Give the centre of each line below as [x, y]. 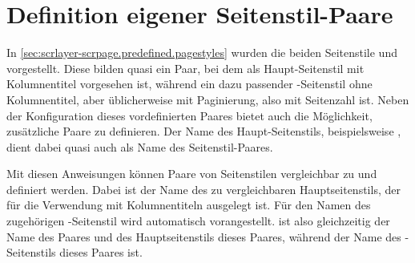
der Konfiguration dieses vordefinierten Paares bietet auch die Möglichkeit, [189, 115]
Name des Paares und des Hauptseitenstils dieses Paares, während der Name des [204, 236]
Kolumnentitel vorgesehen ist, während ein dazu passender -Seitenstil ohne [189, 84]
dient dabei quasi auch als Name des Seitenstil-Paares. [140, 146]
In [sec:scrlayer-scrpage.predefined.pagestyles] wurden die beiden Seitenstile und [202, 53]
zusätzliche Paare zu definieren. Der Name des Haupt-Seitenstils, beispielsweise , [204, 131]
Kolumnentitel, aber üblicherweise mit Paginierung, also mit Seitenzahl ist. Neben [208, 99]
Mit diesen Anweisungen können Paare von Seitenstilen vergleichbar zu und [192, 174]
